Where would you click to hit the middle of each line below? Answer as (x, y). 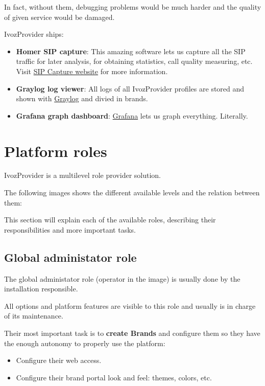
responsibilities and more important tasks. (70, 229)
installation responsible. (41, 289)
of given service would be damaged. (59, 17)
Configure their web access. (59, 360)
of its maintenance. (34, 316)
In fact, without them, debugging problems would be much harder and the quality (133, 7)
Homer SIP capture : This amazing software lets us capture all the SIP (131, 51)
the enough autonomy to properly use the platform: (85, 343)
